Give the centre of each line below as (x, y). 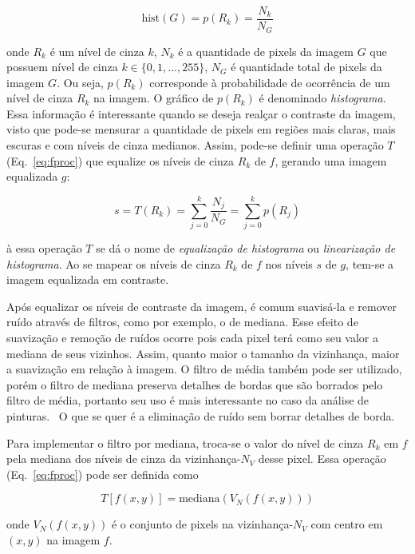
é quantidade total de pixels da (306, 67)
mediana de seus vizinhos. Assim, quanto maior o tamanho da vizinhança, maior (203, 353)
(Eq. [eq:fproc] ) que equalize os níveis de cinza (121, 160)
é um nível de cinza (97, 51)
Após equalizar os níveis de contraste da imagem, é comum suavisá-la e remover (202, 306)
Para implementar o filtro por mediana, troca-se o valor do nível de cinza (185, 442)
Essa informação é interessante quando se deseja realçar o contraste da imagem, (201, 113)
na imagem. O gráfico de (154, 98)
